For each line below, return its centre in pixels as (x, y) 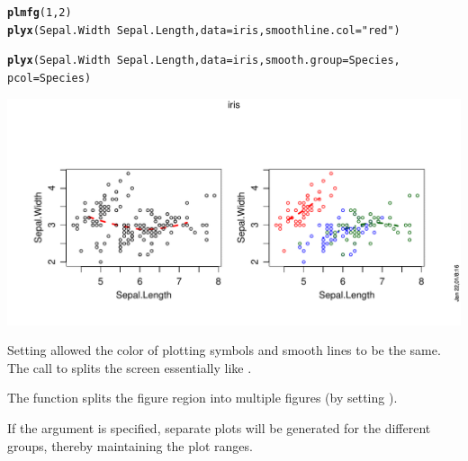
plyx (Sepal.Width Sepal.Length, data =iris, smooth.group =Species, (204, 61)
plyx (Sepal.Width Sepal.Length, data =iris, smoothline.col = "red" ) (204, 30)
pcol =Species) (49, 78)
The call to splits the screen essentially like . (130, 367)
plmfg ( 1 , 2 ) (40, 13)
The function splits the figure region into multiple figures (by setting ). (202, 398)
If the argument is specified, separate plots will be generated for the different (219, 428)
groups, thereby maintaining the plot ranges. (130, 445)
